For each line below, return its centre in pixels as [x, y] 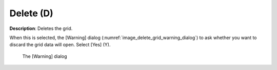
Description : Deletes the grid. [41, 28]
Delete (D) [31, 13]
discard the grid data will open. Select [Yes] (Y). [60, 45]
